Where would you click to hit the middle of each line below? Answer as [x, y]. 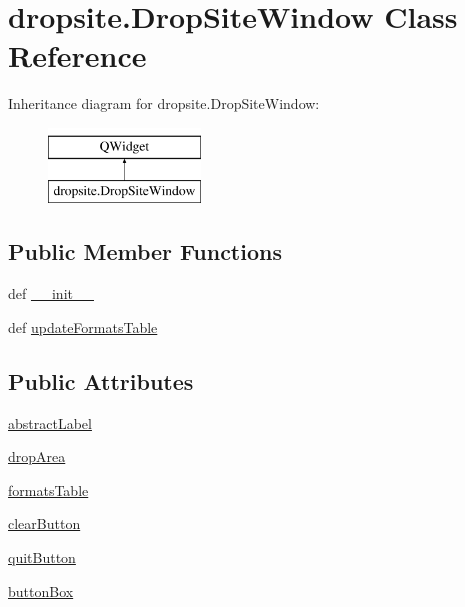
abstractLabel [50, 422]
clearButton [44, 523]
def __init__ [51, 293]
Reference [77, 55]
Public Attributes [101, 380]
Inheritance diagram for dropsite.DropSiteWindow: [164, 103]
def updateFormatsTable [83, 326]
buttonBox [41, 590]
